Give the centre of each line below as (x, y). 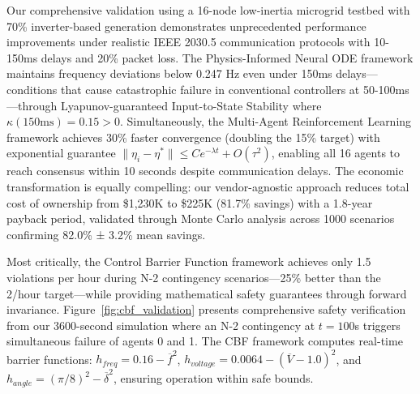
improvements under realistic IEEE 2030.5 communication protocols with (189, 42)
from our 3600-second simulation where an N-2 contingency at (161, 325)
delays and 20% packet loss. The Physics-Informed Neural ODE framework (227, 57)
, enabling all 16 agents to (336, 153)
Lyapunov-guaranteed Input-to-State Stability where (191, 105)
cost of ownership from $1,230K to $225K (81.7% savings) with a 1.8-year (190, 202)
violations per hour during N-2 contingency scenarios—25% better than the (194, 277)
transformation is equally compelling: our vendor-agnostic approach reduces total (208, 186)
